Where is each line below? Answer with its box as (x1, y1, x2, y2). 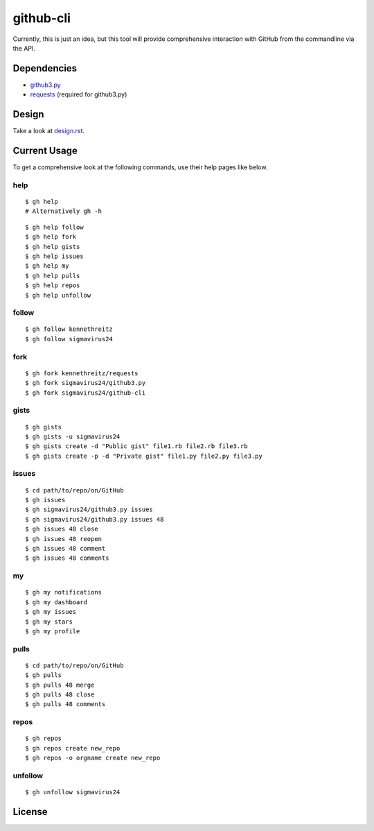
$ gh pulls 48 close (25, 691, 95, 699)
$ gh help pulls (25, 271, 80, 280)
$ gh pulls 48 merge (25, 680, 95, 689)
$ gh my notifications (25, 588, 103, 597)
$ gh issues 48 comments (25, 554, 109, 562)
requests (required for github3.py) (30, 90, 127, 98)
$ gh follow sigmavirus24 (25, 335, 114, 343)
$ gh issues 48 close (25, 525, 98, 533)
